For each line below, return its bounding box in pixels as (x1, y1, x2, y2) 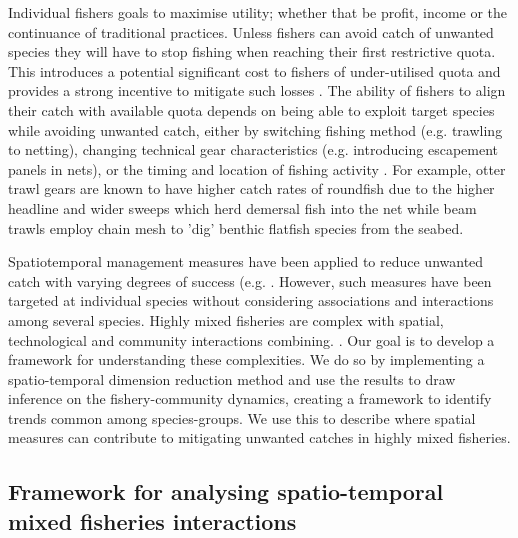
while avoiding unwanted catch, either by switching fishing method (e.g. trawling (8, 119, 503, 140)
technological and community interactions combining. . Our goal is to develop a (8, 329, 495, 350)
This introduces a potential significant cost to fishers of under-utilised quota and (8, 60, 501, 81)
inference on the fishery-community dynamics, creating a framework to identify (8, 388, 492, 409)
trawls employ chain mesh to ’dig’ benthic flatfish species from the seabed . (8, 217, 464, 238)
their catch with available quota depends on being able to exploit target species (8, 99, 495, 120)
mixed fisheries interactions (8, 505, 297, 536)
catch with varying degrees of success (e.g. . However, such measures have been (8, 270, 492, 291)
